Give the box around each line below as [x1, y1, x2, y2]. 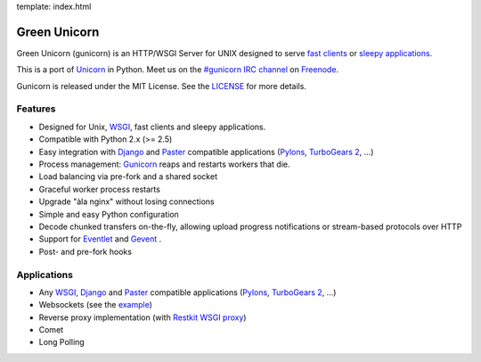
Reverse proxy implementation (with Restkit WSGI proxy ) [38, 312, 247, 323]
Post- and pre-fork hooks [38, 246, 133, 257]
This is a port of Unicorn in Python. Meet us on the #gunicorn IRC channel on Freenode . [16, 64, 338, 75]
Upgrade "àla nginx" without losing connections [38, 196, 215, 207]
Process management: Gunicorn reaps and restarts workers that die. [38, 159, 290, 169]
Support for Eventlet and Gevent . [38, 234, 162, 244]
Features [16, 103, 56, 115]
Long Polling [38, 337, 85, 348]
